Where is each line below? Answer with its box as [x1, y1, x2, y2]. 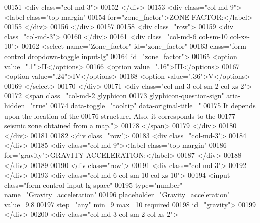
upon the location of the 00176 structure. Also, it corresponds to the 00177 [4, 110, 235, 121]
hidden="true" [4, 100, 48, 110]
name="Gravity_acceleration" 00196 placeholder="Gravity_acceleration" [4, 189, 230, 200]
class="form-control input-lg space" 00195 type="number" [4, 179, 183, 190]
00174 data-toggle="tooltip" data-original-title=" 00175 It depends [50, 100, 256, 110]
